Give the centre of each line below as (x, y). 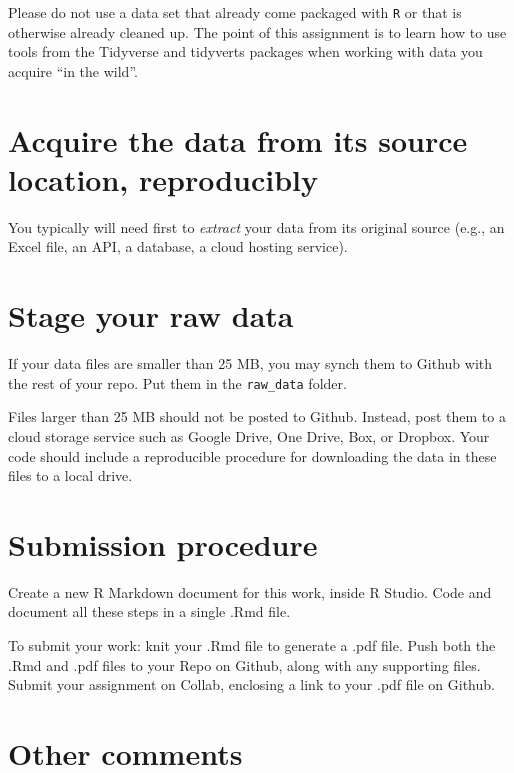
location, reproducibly (163, 178)
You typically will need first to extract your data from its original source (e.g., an (256, 226)
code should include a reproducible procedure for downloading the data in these (252, 455)
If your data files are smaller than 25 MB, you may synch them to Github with (250, 363)
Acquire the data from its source (238, 139)
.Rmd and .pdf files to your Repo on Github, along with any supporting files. (244, 664)
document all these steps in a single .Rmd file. (149, 611)
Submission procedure (163, 543)
